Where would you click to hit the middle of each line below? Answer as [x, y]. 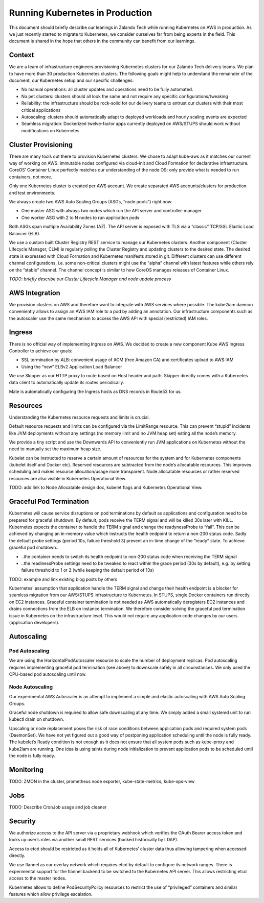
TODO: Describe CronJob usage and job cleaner [58, 807]
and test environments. [32, 193]
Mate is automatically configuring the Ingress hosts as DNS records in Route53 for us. [95, 391]
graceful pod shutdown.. [34, 548]
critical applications [41, 110]
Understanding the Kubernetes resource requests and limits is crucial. [79, 417]
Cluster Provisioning [41, 145]
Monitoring [26, 770]
